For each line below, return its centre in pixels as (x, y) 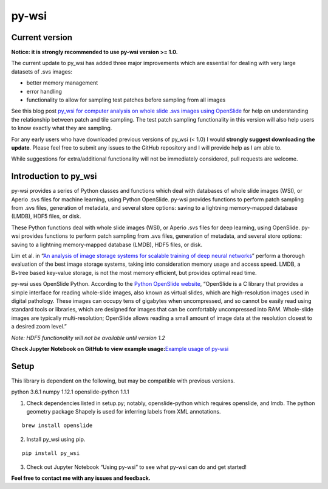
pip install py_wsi (51, 453)
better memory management (62, 83)
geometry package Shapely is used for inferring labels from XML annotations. (124, 411)
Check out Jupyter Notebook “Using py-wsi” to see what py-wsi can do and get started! (137, 467)
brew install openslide (57, 425)
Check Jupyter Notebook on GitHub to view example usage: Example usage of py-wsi (120, 349)
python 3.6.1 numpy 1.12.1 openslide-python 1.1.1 (70, 392)
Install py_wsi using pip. (56, 439)
